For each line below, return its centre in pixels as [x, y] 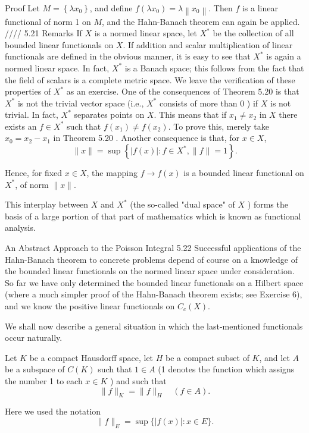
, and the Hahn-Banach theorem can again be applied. [201, 21]
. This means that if [190, 114]
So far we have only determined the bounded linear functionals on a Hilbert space [154, 282]
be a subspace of [35, 369]
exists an [21, 126]
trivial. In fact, [32, 114]
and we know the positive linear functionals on [90, 306]
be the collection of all [253, 33]
